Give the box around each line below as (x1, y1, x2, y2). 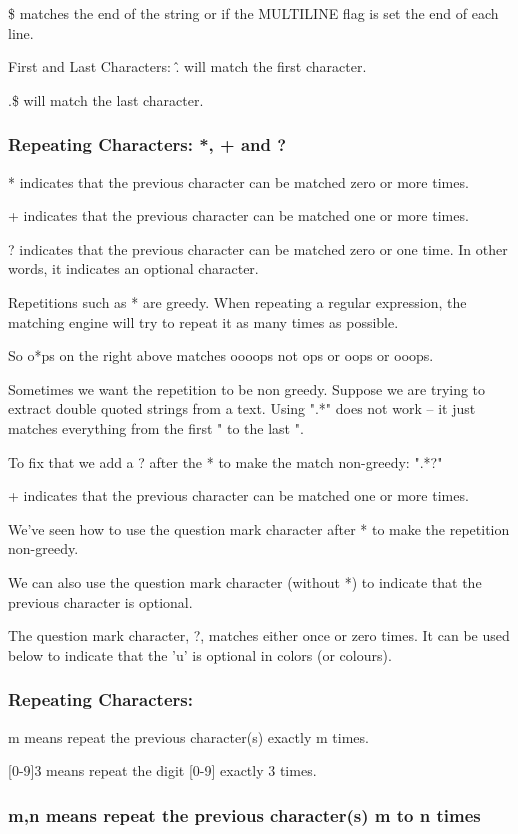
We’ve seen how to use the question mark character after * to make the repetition (8, 518, 510, 539)
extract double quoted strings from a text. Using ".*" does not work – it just (8, 398, 476, 419)
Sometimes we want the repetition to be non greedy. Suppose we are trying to (8, 378, 486, 399)
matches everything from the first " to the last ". (8, 417, 304, 438)
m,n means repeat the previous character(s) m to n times (8, 802, 481, 827)
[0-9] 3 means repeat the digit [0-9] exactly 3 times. (8, 760, 317, 781)
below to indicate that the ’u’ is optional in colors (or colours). (8, 644, 392, 665)
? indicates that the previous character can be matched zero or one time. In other (8, 238, 508, 259)
